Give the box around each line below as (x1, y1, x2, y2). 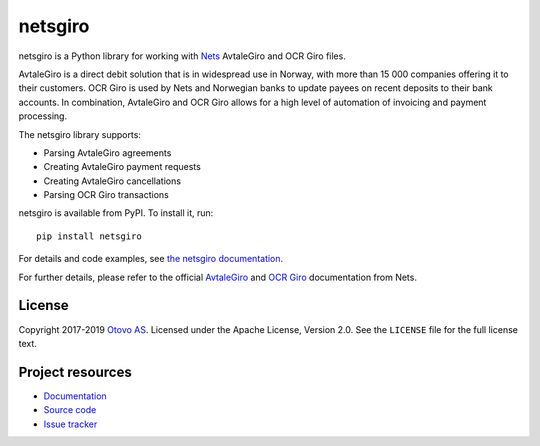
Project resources (18, 363, 132, 380)
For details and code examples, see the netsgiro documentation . (18, 253, 284, 265)
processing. (18, 110, 68, 122)
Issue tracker (43, 418, 98, 430)
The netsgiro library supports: (18, 128, 142, 140)
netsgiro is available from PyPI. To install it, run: (18, 207, 214, 219)
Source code (43, 404, 97, 416)
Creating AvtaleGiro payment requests (43, 161, 202, 173)
